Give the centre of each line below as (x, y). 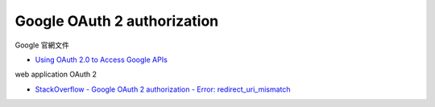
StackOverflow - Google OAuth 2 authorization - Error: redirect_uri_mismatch (163, 89)
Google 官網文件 (42, 45)
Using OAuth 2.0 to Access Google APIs (101, 60)
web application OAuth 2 (56, 74)
